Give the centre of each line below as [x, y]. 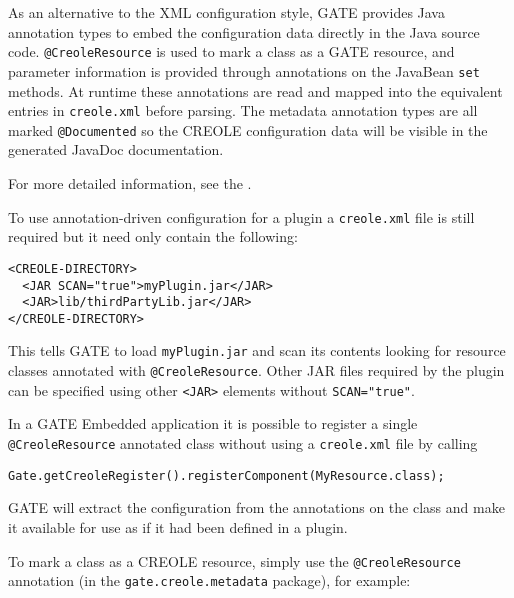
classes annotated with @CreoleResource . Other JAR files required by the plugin [256, 370]
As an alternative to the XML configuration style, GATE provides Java [226, 12]
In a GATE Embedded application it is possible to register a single [213, 423]
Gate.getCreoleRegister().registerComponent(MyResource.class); [226, 475]
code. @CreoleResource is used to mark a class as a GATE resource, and [231, 51]
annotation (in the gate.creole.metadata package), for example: [209, 580]
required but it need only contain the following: [153, 236]
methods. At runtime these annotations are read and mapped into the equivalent [255, 90]
